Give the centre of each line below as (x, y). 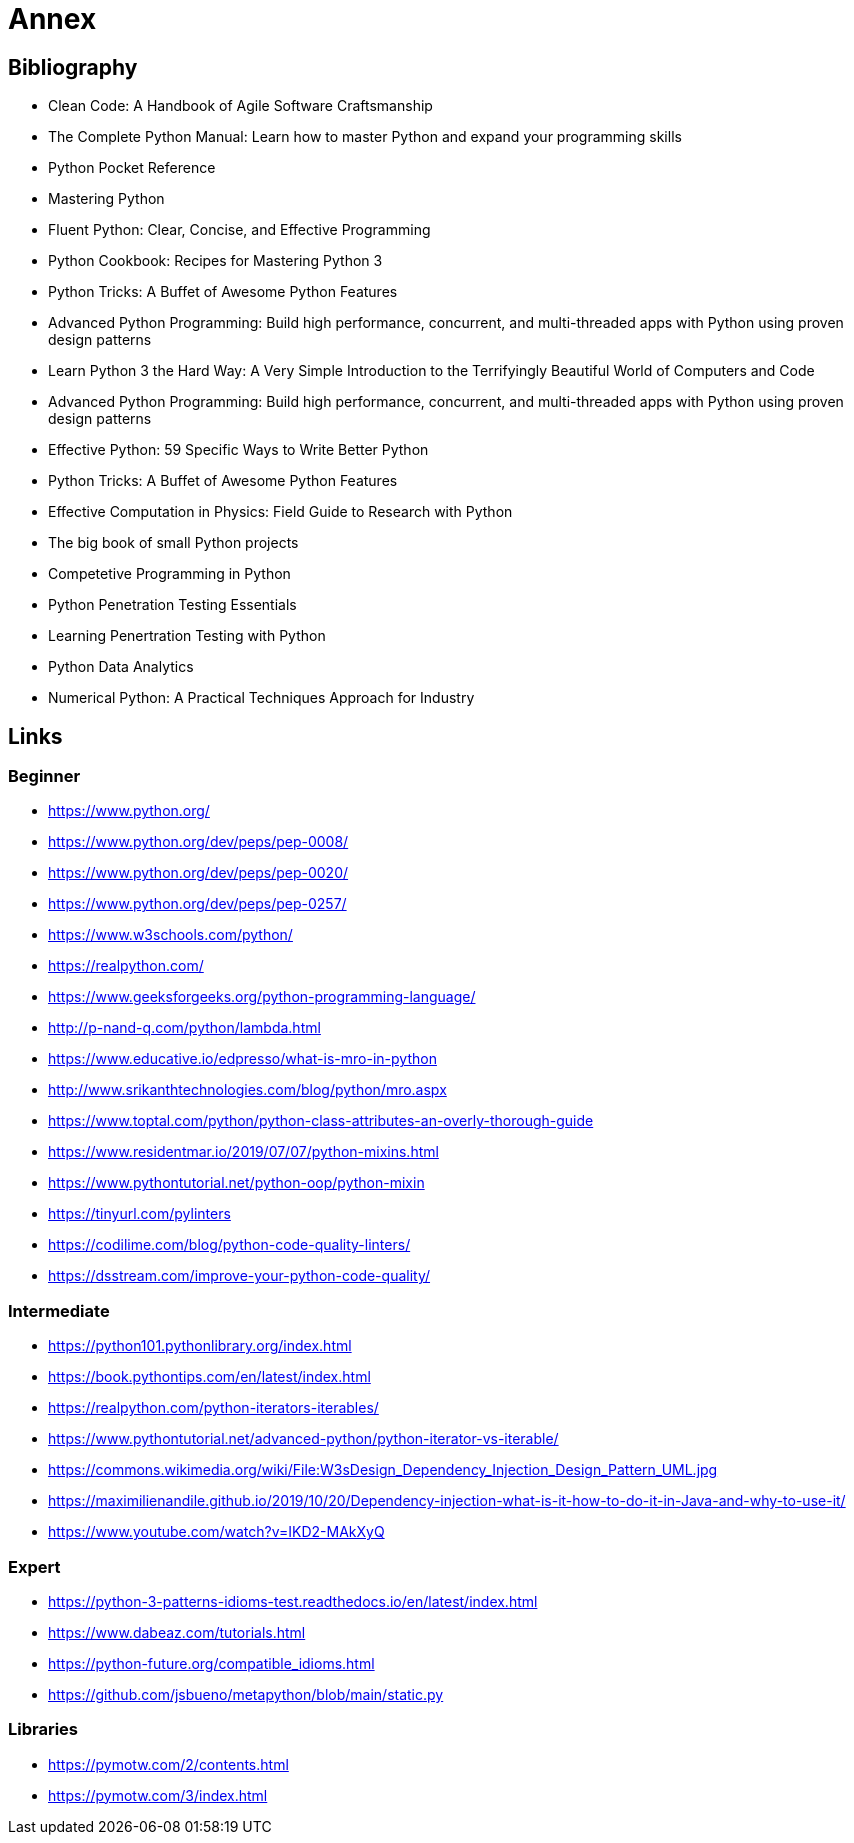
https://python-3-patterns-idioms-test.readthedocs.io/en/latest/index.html (293, 1601)
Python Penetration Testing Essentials (172, 605)
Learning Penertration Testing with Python (187, 636)
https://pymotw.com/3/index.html (158, 1795)
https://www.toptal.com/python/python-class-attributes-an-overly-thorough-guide (321, 1121)
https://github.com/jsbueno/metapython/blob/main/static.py (246, 1694)
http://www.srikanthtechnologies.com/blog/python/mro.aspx (247, 1090)
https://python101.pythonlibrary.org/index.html (200, 1346)
